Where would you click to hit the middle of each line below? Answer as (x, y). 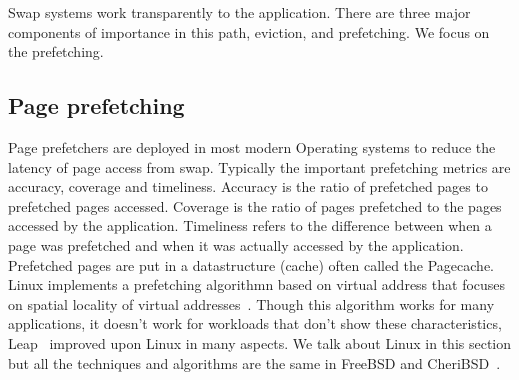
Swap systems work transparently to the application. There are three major (239, 12)
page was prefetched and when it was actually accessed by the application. (236, 244)
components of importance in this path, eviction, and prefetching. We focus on (249, 31)
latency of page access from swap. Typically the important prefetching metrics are (259, 166)
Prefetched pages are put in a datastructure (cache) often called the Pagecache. (251, 264)
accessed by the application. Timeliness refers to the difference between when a (250, 225)
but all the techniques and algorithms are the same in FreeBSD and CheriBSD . (254, 362)
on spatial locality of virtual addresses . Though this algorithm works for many (251, 303)
